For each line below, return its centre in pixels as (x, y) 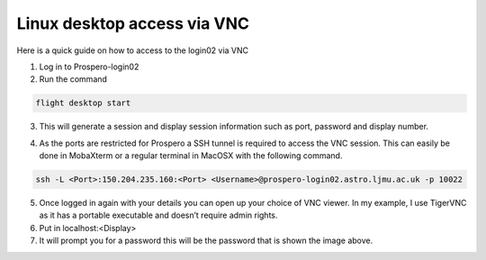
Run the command (73, 79)
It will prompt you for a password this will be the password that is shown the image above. (206, 241)
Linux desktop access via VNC (133, 23)
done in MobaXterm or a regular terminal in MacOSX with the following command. (191, 156)
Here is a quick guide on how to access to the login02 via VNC (133, 50)
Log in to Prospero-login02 (89, 67)
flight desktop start (83, 103)
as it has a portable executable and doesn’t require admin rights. (158, 215)
